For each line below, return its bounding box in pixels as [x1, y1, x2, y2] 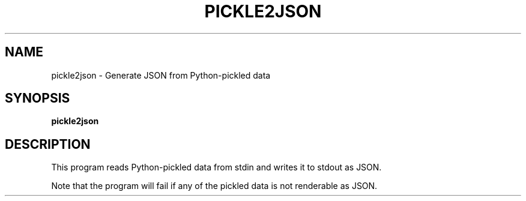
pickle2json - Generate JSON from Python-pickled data [51, 70, 271, 80]
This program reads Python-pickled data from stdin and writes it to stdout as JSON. [51, 162, 382, 173]
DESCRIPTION [5, 136, 91, 152]
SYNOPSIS [5, 91, 70, 106]
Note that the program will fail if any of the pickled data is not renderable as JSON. [51, 181, 378, 191]
